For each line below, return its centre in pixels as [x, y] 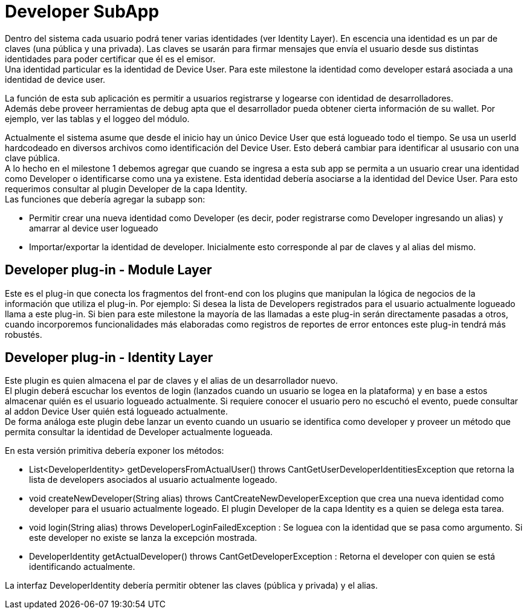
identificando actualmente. [82, 567]
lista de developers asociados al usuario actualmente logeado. [153, 480]
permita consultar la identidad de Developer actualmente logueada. [139, 432]
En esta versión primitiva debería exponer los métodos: [115, 451]
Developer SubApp [82, 11]
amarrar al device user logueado [94, 228]
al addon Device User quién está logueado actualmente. [116, 412]
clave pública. [32, 158]
